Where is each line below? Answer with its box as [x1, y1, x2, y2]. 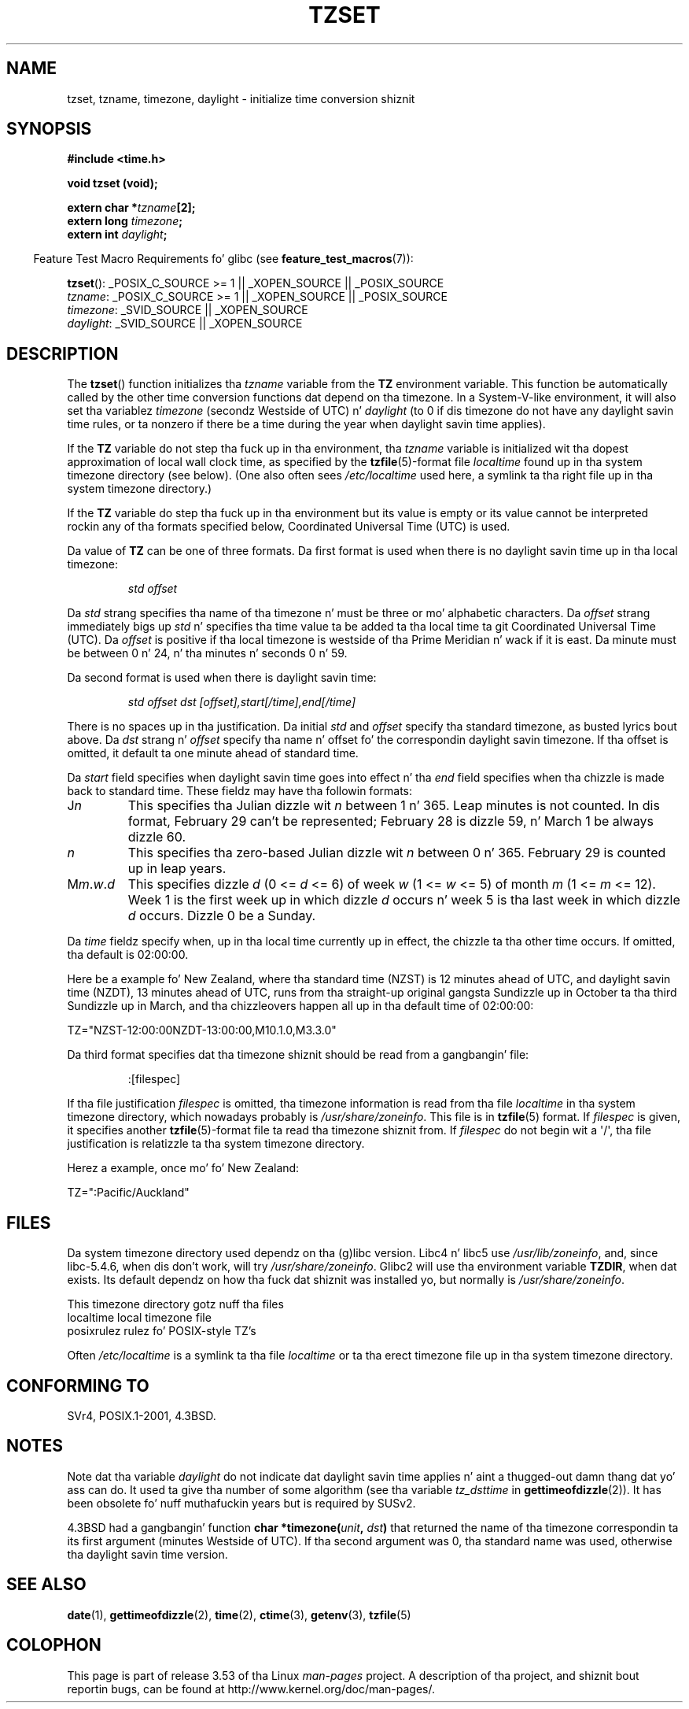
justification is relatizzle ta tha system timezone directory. [67, 1137, 365, 1151]
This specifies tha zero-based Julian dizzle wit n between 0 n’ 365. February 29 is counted [127, 845, 666, 861]
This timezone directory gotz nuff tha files [67, 1297, 284, 1311]
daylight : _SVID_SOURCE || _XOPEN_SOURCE [67, 316, 303, 331]
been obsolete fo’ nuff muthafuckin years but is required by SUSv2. [67, 1496, 416, 1510]
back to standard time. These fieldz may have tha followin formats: [67, 784, 413, 798]
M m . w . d [67, 876, 115, 893]
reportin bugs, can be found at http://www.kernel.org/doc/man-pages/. [67, 1681, 436, 1696]
